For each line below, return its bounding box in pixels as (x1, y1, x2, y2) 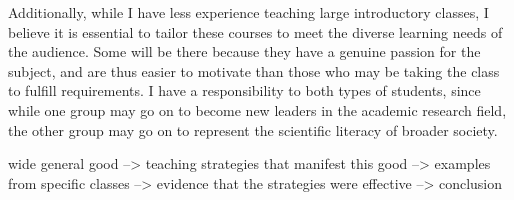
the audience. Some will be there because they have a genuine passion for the (8, 41, 481, 62)
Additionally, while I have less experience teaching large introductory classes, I (8, 2, 489, 22)
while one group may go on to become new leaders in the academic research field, (8, 99, 507, 120)
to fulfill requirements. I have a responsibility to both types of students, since (8, 80, 481, 101)
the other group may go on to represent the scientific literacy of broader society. (8, 119, 498, 140)
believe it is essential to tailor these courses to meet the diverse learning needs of (8, 21, 503, 42)
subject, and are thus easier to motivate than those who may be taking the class (8, 60, 500, 81)
